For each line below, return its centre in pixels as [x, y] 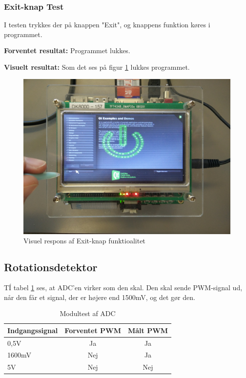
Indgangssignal [33, 330]
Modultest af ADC [88, 313]
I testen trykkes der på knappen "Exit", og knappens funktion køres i [107, 25]
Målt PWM [148, 330]
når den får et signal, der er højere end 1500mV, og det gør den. [100, 297]
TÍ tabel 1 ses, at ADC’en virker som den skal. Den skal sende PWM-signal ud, [123, 287]
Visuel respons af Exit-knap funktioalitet [84, 241]
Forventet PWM [93, 330]
